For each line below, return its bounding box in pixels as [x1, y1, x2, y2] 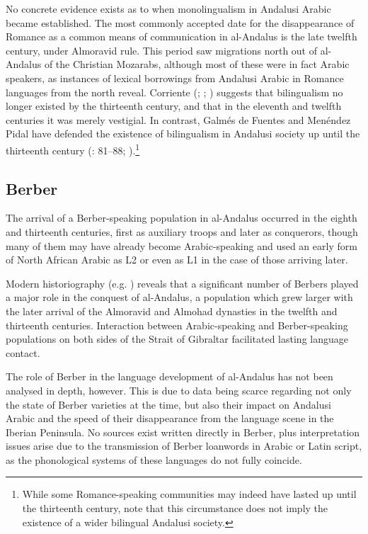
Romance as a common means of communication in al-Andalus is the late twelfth [6, 29, 357, 44]
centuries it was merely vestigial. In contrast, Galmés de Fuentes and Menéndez [6, 112, 351, 127]
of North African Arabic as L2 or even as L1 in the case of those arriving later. [6, 252, 348, 267]
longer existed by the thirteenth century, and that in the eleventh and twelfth [6, 98, 342, 113]
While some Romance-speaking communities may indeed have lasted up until [22, 487, 357, 501]
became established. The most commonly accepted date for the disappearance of [6, 15, 355, 30]
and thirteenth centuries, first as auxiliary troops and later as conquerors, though [6, 224, 358, 239]
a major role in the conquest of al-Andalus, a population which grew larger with [6, 290, 353, 305]
